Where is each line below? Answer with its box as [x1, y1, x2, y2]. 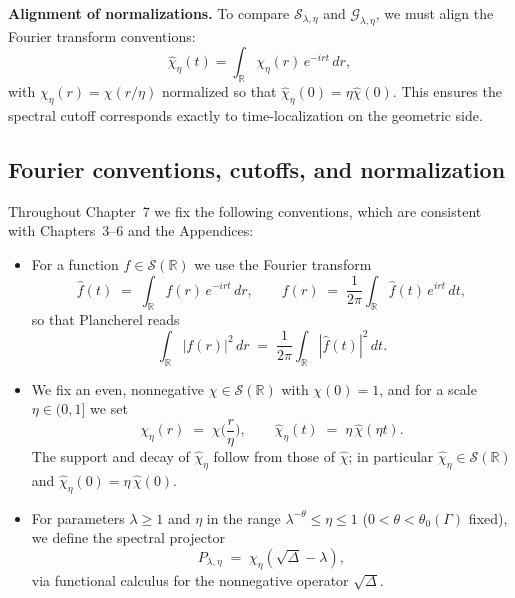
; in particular [348, 446, 434, 466]
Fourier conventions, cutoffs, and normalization [8, 153, 506, 184]
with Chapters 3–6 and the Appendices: [8, 220, 254, 241]
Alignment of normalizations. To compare [8, 3, 290, 23]
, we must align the [375, 3, 494, 23]
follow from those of [213, 446, 336, 466]
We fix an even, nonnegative [31, 378, 205, 399]
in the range [206, 507, 281, 528]
